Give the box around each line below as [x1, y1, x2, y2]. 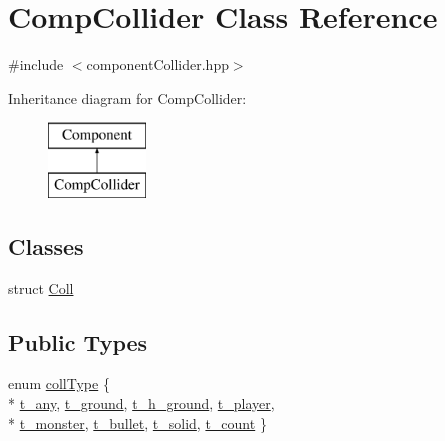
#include [8, 54, 64, 75]
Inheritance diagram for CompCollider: [8, 87, 247, 108]
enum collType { [8, 373, 110, 394]
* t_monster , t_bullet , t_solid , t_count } [8, 412, 267, 433]
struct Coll [8, 277, 74, 298]
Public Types [8, 326, 148, 357]
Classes [8, 230, 84, 261]
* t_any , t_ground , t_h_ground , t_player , [8, 393, 275, 414]
